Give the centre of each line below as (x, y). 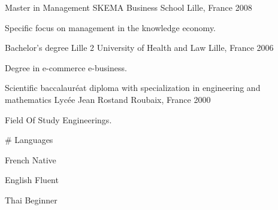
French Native (31, 159)
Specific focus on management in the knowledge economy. (111, 27)
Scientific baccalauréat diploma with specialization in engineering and (133, 88)
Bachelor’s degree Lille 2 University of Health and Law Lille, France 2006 (139, 48)
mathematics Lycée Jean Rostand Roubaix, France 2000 (108, 99)
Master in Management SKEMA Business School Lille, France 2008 (129, 7)
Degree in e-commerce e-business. (66, 67)
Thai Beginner (31, 200)
